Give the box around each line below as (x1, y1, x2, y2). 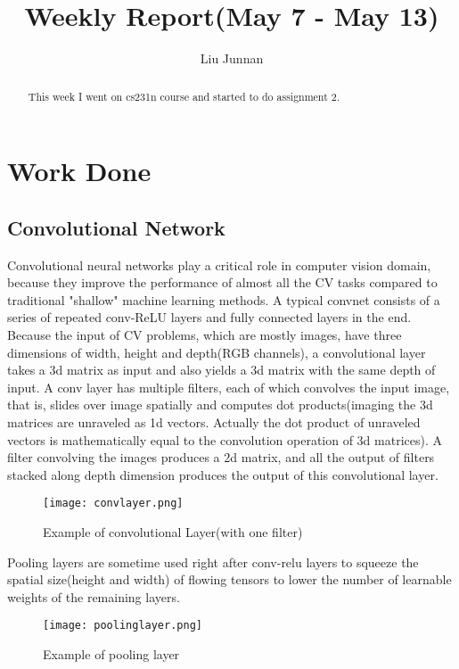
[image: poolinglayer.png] (43, 619, 202, 632)
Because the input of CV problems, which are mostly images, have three (7, 325, 402, 343)
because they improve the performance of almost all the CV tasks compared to (7, 273, 438, 292)
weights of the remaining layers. (7, 587, 180, 606)
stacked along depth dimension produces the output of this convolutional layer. (7, 465, 439, 483)
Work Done (7, 153, 152, 189)
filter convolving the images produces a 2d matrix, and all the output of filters (7, 448, 435, 467)
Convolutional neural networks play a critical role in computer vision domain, (7, 255, 431, 274)
